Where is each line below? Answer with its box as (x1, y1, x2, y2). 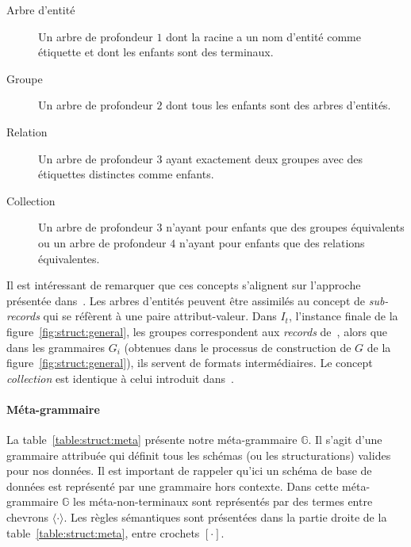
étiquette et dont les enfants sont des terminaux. (38, 44, 274, 60)
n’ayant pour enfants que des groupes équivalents (166, 219, 405, 235)
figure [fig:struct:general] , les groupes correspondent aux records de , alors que (6, 323, 388, 339)
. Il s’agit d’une (308, 431, 382, 448)
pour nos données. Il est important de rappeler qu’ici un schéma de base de (6, 462, 372, 479)
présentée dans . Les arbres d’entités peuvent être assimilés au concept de (6, 292, 366, 308)
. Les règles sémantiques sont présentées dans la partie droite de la (63, 509, 387, 526)
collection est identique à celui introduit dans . (6, 369, 234, 386)
